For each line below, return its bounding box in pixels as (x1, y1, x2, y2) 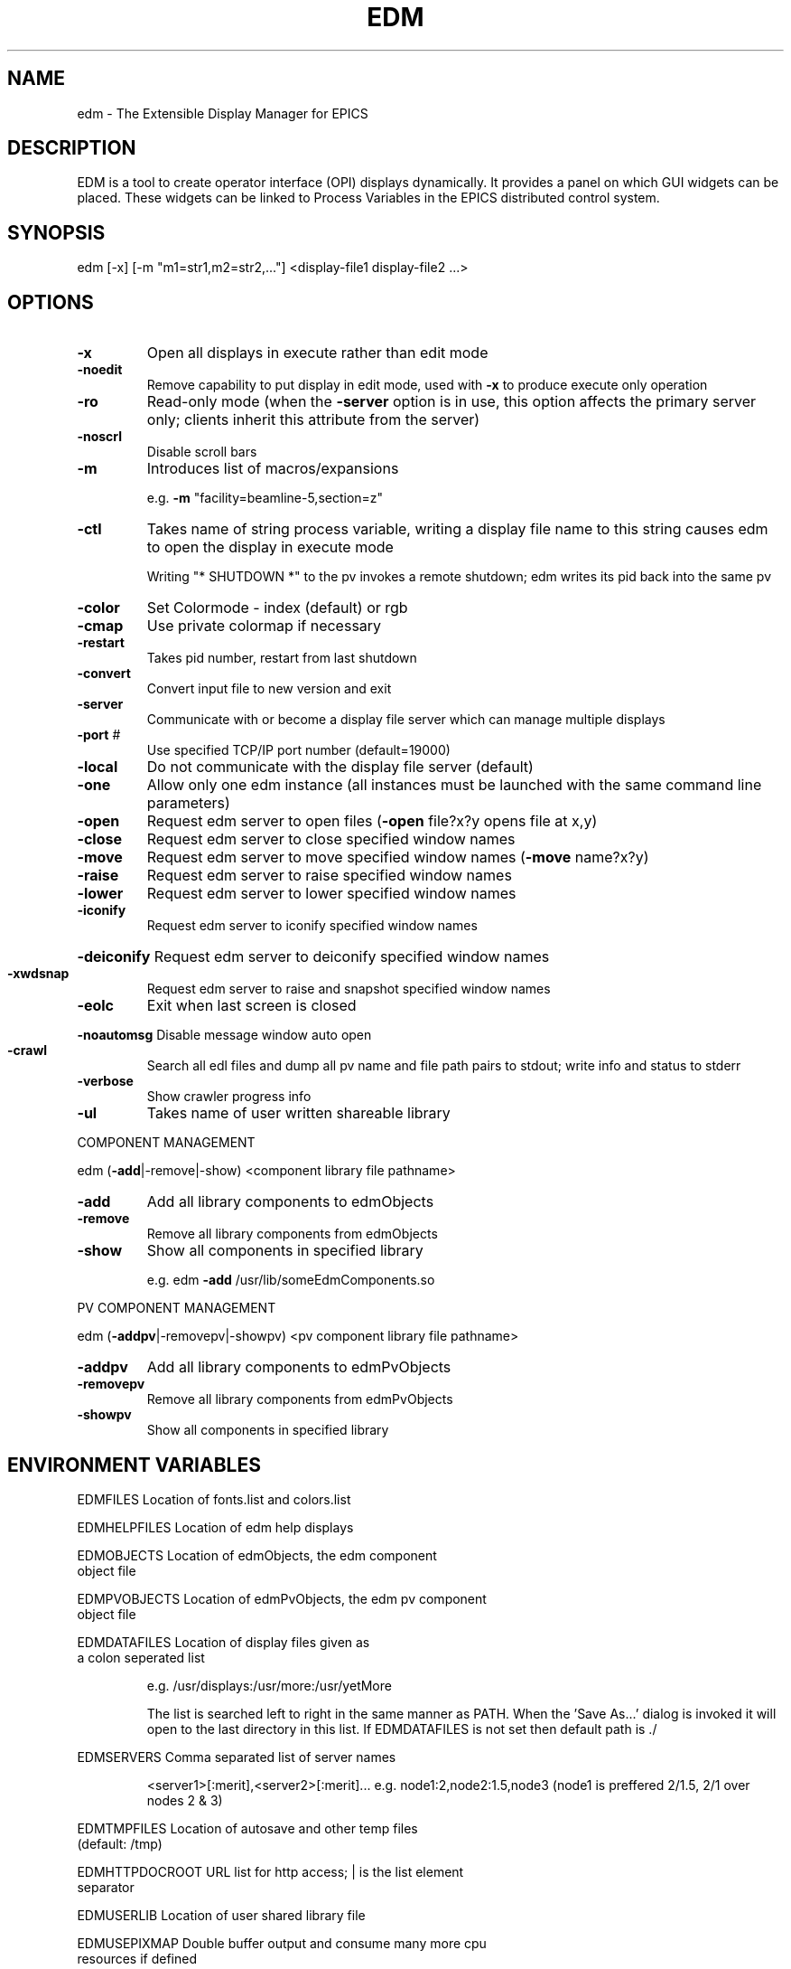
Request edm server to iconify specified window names (146, 918, 478, 934)
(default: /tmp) (77, 1835, 163, 1851)
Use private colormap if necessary (146, 617, 382, 636)
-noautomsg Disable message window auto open (77, 1027, 372, 1043)
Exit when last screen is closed (146, 996, 357, 1015)
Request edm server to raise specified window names (146, 866, 512, 885)
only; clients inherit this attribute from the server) (146, 410, 480, 429)
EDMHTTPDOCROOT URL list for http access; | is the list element (77, 1863, 464, 1879)
